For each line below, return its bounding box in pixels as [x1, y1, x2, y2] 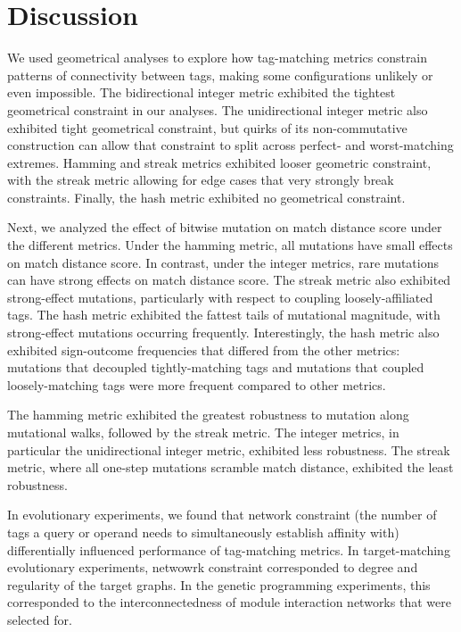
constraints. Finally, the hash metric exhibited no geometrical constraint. [7, 187, 406, 206]
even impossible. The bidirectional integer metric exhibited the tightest [7, 83, 396, 102]
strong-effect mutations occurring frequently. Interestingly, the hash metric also [7, 323, 440, 342]
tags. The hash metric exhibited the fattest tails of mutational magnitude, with [7, 305, 440, 324]
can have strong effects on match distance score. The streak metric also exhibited [7, 270, 451, 289]
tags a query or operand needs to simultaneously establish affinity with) [7, 522, 399, 541]
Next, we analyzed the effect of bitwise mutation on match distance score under [7, 218, 442, 237]
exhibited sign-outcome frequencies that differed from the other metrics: [7, 340, 400, 359]
